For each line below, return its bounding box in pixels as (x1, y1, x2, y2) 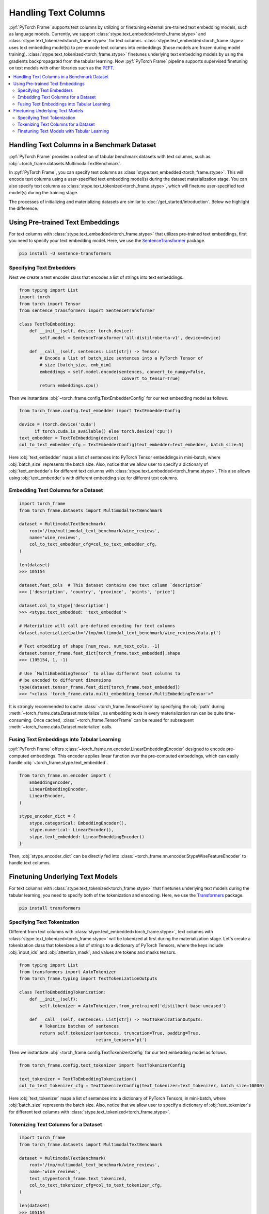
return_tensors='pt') (95, 1037, 147, 1043)
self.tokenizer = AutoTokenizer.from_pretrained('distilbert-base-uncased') (39, 1003, 226, 1009)
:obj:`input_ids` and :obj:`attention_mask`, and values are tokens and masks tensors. (9, 949, 176, 955)
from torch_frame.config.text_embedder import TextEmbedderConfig (19, 408, 180, 414)
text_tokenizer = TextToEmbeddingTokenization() (19, 1076, 137, 1081)
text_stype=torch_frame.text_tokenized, (29, 1176, 127, 1181)
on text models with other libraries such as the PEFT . (9, 65, 114, 70)
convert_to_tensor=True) (121, 376, 180, 381)
